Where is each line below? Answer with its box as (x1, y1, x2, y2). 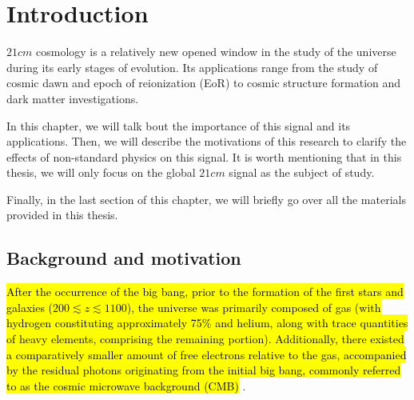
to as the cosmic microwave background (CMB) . (6, 377, 246, 394)
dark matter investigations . (6, 90, 139, 106)
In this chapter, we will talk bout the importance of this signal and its (6, 117, 351, 134)
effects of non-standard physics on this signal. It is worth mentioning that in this (6, 148, 402, 165)
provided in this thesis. (6, 206, 118, 223)
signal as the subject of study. (229, 164, 375, 181)
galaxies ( (6, 298, 54, 315)
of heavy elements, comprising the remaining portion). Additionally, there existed (6, 330, 404, 347)
